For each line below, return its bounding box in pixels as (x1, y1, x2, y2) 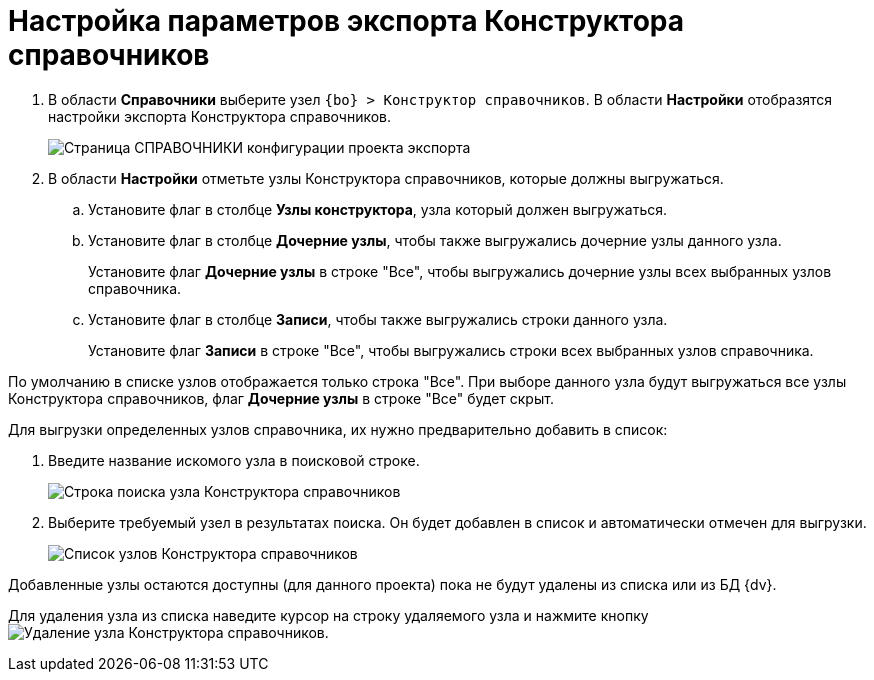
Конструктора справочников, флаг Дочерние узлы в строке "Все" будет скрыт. (8, 389, 554, 407)
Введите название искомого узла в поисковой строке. (48, 451, 420, 469)
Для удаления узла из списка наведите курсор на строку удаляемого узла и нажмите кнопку (8, 606, 649, 624)
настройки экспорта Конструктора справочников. (48, 107, 392, 125)
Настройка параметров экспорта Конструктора (8, 4, 684, 38)
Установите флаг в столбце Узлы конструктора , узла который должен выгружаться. (88, 200, 668, 218)
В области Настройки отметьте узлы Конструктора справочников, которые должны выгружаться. (48, 169, 724, 187)
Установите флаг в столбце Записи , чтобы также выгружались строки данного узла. (88, 310, 668, 328)
